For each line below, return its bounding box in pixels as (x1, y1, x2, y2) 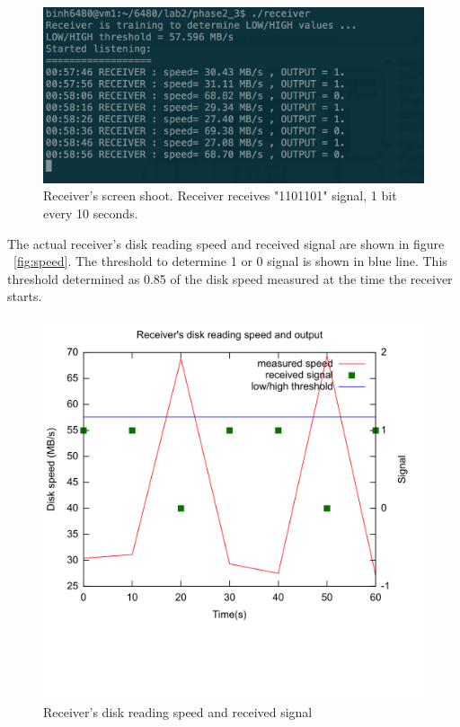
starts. (7, 287, 42, 306)
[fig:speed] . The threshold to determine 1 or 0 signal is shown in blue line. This (13, 252, 447, 270)
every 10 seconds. (43, 204, 138, 223)
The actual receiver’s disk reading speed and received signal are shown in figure (7, 234, 445, 253)
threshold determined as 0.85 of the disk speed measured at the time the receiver (7, 269, 453, 288)
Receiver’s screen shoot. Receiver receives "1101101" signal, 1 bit (43, 186, 397, 205)
